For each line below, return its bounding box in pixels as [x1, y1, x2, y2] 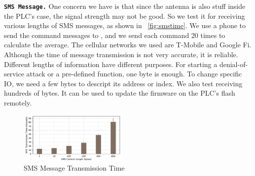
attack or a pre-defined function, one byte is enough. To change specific [26, 69, 242, 79]
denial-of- [219, 59, 248, 69]
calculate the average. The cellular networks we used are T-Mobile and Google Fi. [4, 39, 252, 50]
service [4, 69, 24, 79]
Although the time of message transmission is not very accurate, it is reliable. [4, 49, 238, 60]
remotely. [4, 98, 32, 107]
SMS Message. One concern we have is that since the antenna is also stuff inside [4, 1, 246, 11]
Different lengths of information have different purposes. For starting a [4, 59, 218, 69]
